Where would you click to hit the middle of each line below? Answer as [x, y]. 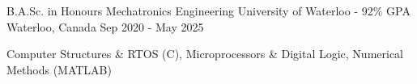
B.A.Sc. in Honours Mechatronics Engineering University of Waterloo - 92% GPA [208, 10]
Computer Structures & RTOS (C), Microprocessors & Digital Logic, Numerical [205, 54]
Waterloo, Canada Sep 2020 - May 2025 [105, 26]
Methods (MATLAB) [59, 69]
